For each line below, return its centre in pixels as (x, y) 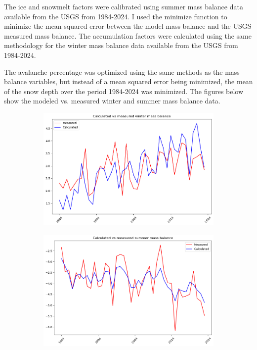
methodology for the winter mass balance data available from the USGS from (121, 45)
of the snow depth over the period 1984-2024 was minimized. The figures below (124, 91)
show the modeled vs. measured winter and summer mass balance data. (112, 101)
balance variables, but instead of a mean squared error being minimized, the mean (128, 81)
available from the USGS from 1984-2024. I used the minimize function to (116, 16)
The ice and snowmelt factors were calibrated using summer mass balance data (124, 6)
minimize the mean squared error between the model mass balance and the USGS (128, 26)
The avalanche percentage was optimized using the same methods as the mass (122, 72)
